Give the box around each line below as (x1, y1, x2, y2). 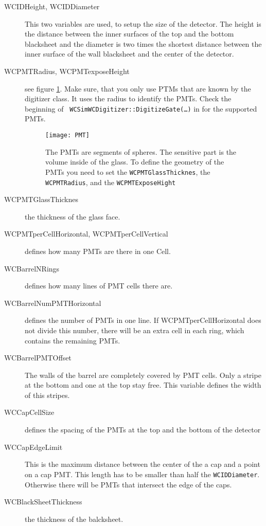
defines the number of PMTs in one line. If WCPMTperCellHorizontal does (25, 315, 261, 325)
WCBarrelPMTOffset (4, 352, 72, 363)
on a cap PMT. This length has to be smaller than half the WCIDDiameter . (25, 468, 260, 479)
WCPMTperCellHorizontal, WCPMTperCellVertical (4, 228, 168, 239)
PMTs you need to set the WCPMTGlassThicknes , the (45, 166, 210, 177)
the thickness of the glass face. (25, 211, 120, 222)
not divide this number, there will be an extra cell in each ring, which (25, 324, 244, 335)
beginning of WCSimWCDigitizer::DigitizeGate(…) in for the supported (25, 103, 257, 114)
